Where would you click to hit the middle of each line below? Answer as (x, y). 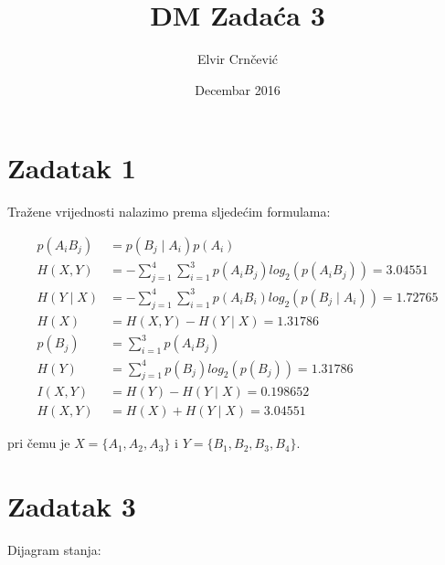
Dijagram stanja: (54, 550)
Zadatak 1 (72, 168)
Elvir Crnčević (238, 59)
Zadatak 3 (72, 506)
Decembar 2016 (238, 89)
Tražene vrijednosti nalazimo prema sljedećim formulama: (169, 212)
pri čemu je (39, 443)
